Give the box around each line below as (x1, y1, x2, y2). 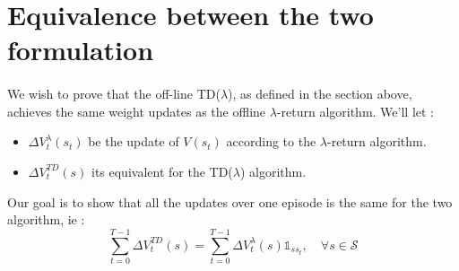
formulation (7, 31, 154, 68)
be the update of (88, 132, 179, 151)
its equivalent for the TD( (91, 162, 233, 180)
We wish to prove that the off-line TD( (7, 84, 221, 103)
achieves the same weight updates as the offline (7, 101, 266, 120)
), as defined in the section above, (228, 84, 412, 103)
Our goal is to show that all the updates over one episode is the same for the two (7, 192, 453, 211)
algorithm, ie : (7, 210, 85, 229)
